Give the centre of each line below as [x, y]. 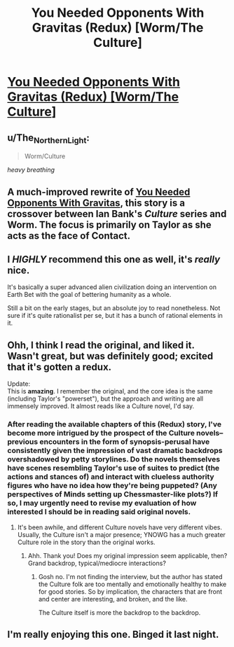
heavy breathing [31, 170]
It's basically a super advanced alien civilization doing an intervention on [112, 287]
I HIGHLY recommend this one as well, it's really [114, 259]
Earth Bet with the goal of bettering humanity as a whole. [89, 295]
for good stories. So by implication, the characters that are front [130, 591]
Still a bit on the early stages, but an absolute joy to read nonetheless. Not [114, 308]
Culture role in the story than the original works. [86, 542]
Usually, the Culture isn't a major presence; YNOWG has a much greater [122, 534]
